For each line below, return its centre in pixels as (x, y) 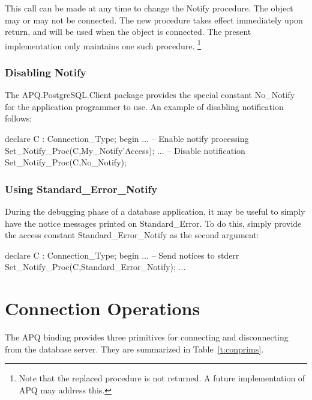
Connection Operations (103, 308)
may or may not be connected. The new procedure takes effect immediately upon (154, 20)
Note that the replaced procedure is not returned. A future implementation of (162, 378)
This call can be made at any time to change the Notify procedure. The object (149, 8)
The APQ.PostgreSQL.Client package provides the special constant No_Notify (150, 95)
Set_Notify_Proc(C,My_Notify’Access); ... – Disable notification (125, 150)
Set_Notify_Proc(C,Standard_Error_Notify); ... (95, 267)
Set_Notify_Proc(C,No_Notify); (66, 162)
